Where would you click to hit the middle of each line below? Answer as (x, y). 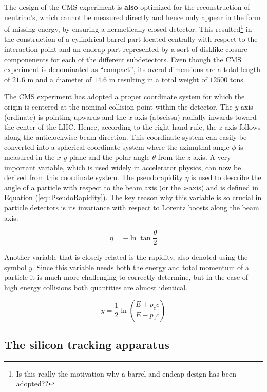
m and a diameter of (60, 79)
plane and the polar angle (110, 157)
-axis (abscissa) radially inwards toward (195, 117)
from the (171, 157)
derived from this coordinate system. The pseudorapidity (93, 177)
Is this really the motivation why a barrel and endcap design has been (126, 373)
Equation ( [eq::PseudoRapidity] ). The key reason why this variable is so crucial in (133, 197)
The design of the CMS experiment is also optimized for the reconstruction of (127, 7)
